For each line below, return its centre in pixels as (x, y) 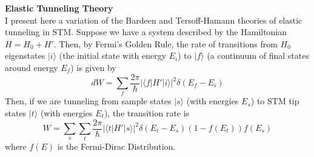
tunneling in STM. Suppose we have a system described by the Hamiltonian (146, 32)
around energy (32, 67)
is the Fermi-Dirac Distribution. (116, 146)
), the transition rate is (147, 112)
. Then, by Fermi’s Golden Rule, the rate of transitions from (165, 43)
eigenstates (25, 55)
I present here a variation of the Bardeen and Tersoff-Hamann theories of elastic (154, 20)
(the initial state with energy (113, 55)
